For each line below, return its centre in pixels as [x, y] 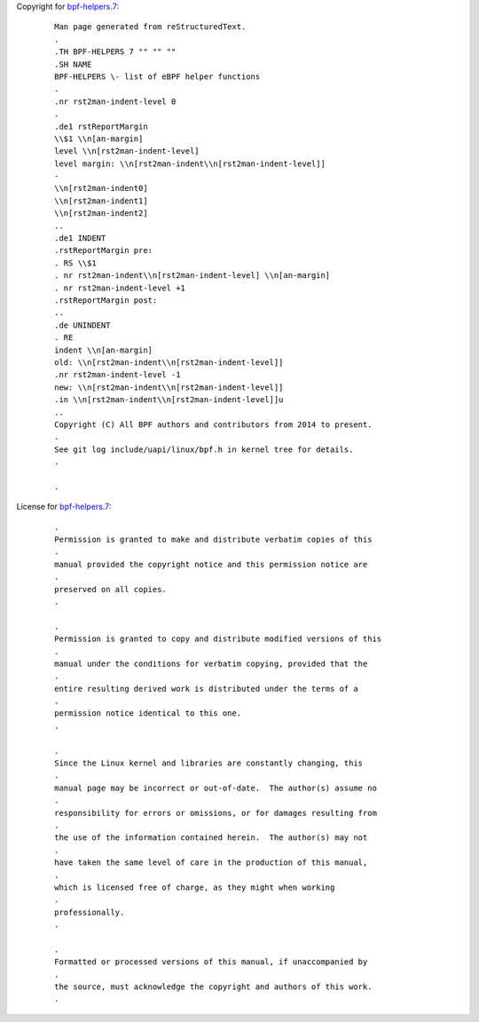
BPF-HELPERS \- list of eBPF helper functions [157, 76]
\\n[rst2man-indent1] [101, 201]
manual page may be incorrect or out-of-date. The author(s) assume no [216, 788]
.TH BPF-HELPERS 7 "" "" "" [115, 52]
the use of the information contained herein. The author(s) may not [211, 838]
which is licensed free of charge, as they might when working [195, 887]
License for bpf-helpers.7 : [64, 507]
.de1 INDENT [80, 238]
